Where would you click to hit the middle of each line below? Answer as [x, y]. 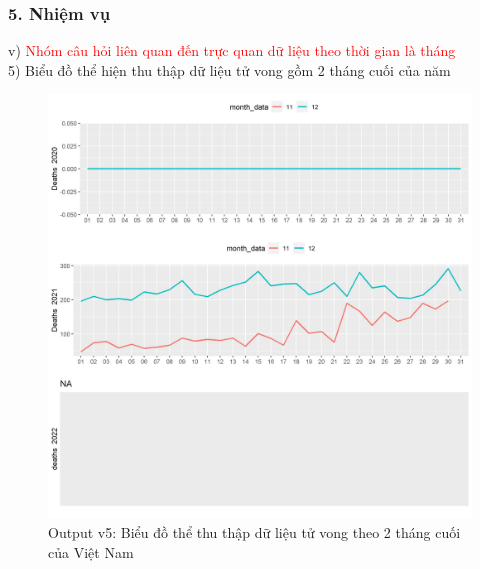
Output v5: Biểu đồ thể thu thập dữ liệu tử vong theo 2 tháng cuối [254, 532]
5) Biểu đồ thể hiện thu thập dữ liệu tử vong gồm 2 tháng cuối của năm [229, 69]
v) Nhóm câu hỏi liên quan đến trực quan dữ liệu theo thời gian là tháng [232, 50]
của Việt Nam [91, 551]
